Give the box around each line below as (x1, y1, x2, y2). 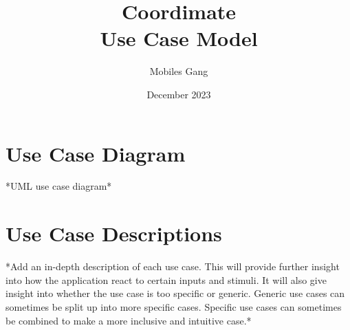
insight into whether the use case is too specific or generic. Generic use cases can (6, 286, 345, 300)
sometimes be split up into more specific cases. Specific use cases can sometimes (6, 299, 342, 313)
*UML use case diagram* (6, 179, 112, 193)
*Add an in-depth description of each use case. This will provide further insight (6, 259, 340, 274)
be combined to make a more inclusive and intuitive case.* (6, 313, 252, 327)
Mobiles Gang (149, 64, 208, 78)
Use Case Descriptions (6, 219, 222, 247)
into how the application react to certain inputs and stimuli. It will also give (6, 272, 327, 287)
